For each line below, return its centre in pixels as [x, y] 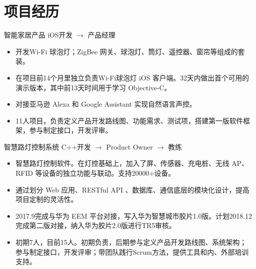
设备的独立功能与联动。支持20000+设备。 [109, 173]
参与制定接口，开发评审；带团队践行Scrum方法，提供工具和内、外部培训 [132, 251]
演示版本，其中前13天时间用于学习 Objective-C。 [93, 87]
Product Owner [129, 146]
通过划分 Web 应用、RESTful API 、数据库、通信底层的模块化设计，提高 [132, 189]
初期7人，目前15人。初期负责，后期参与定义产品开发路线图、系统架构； [131, 242]
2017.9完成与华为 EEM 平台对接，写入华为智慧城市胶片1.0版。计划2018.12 [134, 215]
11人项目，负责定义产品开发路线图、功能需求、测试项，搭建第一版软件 [129, 120]
